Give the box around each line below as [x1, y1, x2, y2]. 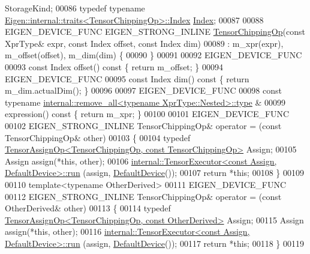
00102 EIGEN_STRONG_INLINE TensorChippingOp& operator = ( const [5, 119, 282, 132]
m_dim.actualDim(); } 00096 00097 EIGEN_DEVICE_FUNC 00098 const [5, 84, 282, 97]
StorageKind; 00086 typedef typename [5, 2, 145, 14]
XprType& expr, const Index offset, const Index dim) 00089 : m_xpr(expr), [5, 37, 284, 49]
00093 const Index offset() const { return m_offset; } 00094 [5, 60, 224, 73]
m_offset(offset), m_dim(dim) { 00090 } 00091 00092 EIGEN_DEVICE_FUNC [5, 49, 302, 61]
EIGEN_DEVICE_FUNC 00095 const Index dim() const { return [5, 72, 249, 85]
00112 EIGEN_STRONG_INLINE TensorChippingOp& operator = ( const [5, 190, 282, 202]
